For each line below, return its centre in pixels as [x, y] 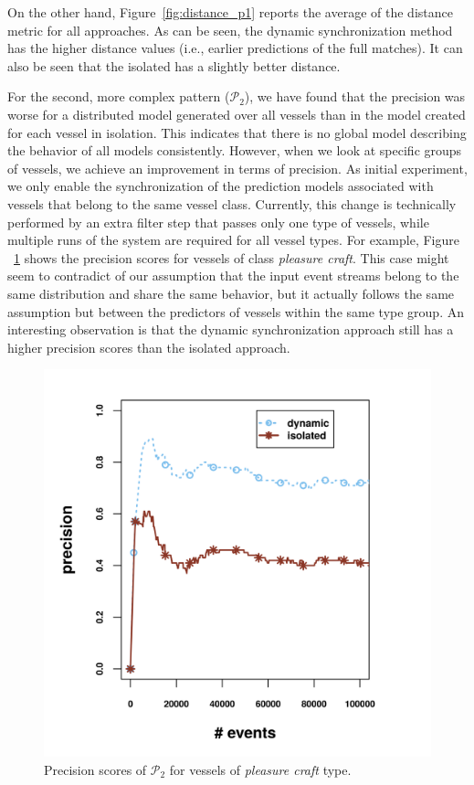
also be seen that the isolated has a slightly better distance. [174, 65]
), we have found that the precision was [355, 96]
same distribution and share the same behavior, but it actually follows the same [231, 293]
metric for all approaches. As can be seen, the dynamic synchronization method [230, 30]
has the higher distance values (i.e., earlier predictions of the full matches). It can [235, 48]
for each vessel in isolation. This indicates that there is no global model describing [237, 132]
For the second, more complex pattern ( [119, 96]
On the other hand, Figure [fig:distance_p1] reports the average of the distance [230, 12]
